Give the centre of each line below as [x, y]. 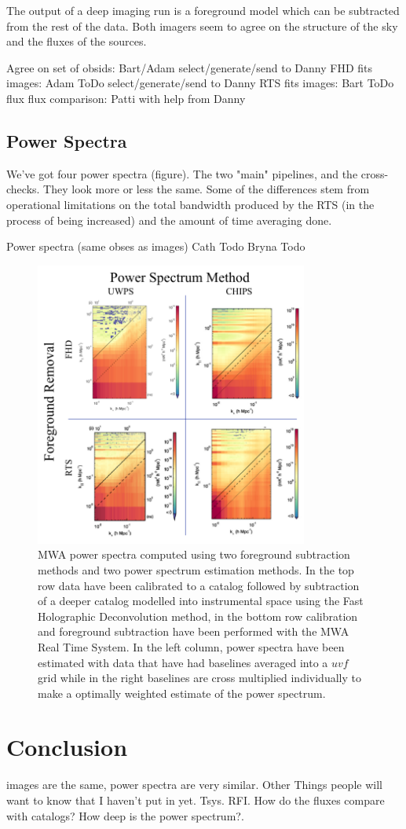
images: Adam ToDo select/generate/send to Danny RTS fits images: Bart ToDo [200, 83]
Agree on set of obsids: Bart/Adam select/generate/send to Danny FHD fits [190, 67]
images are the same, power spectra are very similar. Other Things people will [194, 785]
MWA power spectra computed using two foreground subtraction [194, 554]
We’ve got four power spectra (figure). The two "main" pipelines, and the [182, 173]
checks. [23, 189]
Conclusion [67, 747]
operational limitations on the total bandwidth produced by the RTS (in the [190, 204]
